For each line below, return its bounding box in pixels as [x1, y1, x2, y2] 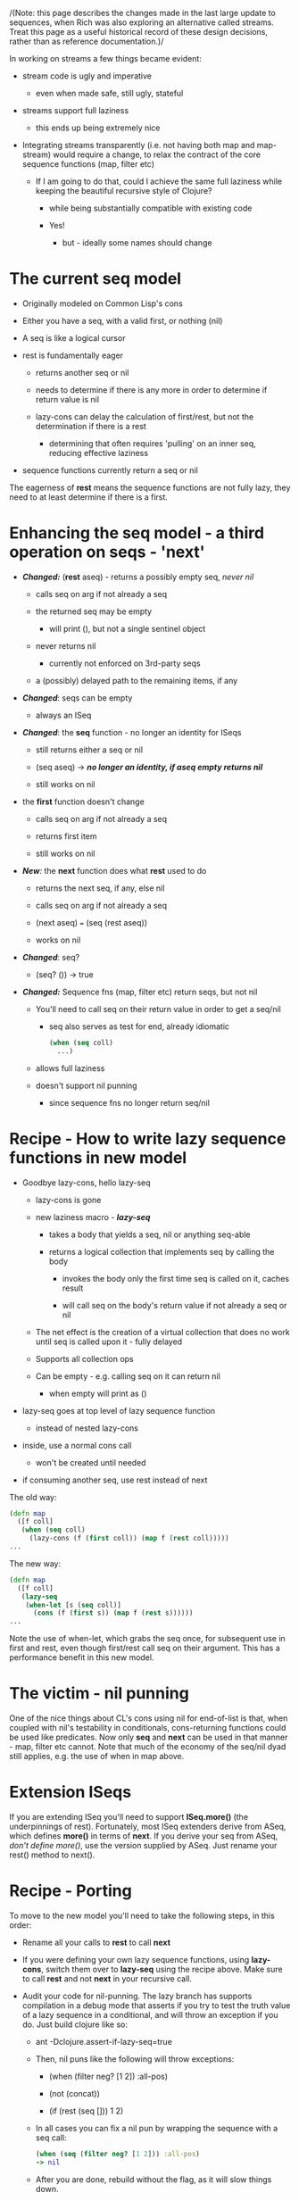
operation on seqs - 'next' [9, 542, 205, 562]
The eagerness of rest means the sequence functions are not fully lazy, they [9, 482, 291, 493]
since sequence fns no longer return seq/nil [48, 1097, 210, 1108]
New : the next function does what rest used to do [21, 865, 207, 876]
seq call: [35, 2132, 67, 2143]
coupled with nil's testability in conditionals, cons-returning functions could [9, 1723, 287, 1733]
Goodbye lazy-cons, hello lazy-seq [21, 1177, 151, 1188]
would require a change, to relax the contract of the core [53, 149, 262, 160]
